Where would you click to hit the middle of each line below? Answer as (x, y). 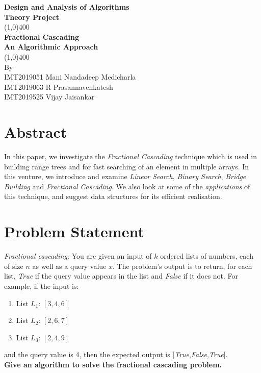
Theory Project (32, 17)
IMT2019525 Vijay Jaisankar (49, 97)
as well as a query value (69, 266)
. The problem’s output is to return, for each (182, 266)
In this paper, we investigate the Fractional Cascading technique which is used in (130, 156)
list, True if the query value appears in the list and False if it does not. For (121, 276)
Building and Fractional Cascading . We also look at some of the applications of (127, 186)
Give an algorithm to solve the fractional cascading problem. (113, 364)
